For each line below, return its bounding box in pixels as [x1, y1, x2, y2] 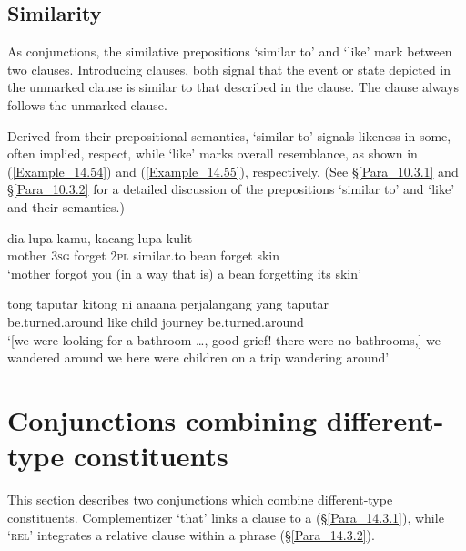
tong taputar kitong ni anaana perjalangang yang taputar [7, 294, 329, 313]
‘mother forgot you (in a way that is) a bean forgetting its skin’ [7, 263, 361, 282]
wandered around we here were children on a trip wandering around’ [7, 348, 390, 367]
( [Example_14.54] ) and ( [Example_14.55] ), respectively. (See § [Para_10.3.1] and [7, 161, 459, 180]
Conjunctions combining [7, 401, 318, 438]
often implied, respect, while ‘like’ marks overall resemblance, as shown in [7, 144, 418, 163]
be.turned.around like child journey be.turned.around [7, 311, 304, 331]
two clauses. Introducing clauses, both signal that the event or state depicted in [7, 59, 451, 78]
